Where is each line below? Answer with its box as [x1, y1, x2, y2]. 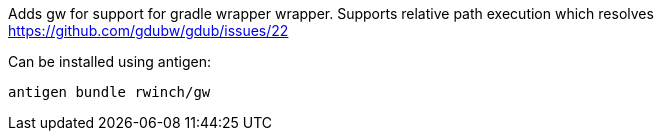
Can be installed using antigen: [8, 53, 211, 70]
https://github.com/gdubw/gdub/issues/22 [8, 22, 289, 39]
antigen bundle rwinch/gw [8, 84, 211, 100]
